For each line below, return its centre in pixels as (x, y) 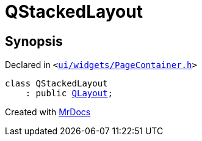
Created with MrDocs (48, 112)
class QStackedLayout (56, 84)
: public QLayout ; (69, 93)
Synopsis (34, 41)
